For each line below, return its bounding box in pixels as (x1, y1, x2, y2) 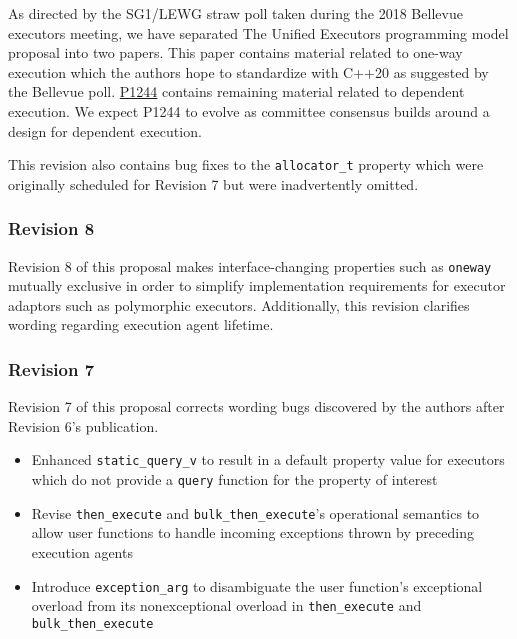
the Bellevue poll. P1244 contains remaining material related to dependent (8, 81, 465, 102)
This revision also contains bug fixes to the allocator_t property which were (8, 154, 484, 175)
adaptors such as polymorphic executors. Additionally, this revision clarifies (8, 294, 470, 315)
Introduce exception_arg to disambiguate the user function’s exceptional (31, 575, 483, 596)
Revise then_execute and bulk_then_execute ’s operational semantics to (31, 502, 480, 523)
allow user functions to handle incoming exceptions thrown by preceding (31, 522, 474, 543)
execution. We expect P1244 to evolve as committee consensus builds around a (8, 100, 490, 121)
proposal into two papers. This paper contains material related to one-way (8, 42, 463, 63)
